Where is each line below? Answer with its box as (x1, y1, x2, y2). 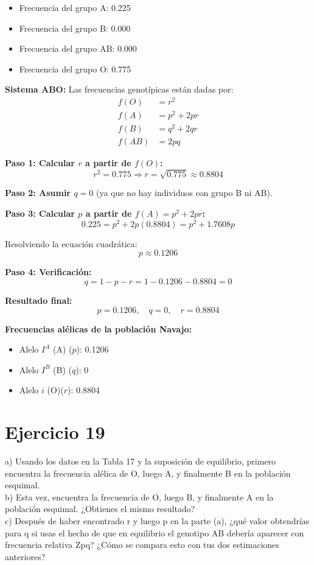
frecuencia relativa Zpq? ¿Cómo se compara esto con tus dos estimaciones (5, 538, 279, 551)
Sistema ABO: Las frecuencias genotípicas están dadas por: (5, 83, 234, 96)
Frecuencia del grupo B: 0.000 (19, 21, 131, 34)
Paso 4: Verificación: (5, 265, 92, 278)
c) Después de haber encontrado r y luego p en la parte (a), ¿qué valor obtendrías (5, 514, 310, 527)
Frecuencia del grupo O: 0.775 (19, 62, 131, 75)
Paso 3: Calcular (5, 207, 75, 220)
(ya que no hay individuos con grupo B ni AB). (96, 186, 273, 199)
